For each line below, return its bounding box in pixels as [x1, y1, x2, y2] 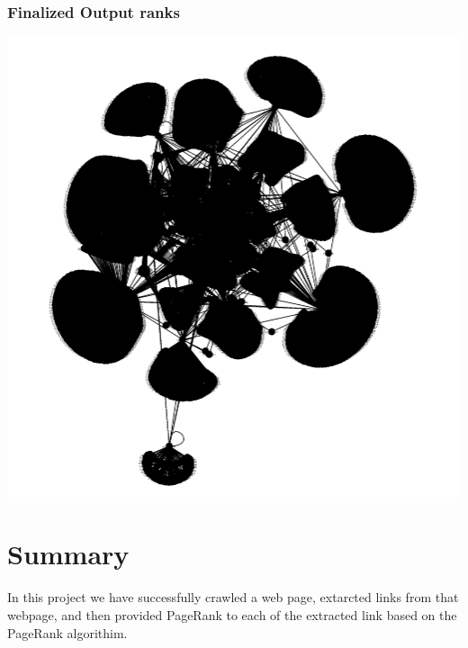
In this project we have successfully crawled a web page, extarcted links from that [7, 588, 459, 607]
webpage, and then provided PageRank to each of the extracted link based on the [7, 606, 457, 625]
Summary [7, 535, 130, 572]
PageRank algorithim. [7, 623, 128, 642]
